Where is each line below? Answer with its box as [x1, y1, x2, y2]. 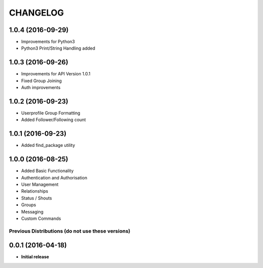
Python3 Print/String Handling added [21, 45, 95, 51]
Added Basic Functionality [21, 168, 74, 174]
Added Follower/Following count [21, 117, 86, 123]
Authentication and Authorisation [21, 175, 88, 180]
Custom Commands [21, 215, 61, 221]
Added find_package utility [21, 143, 75, 148]
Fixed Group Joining [21, 78, 62, 84]
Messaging [21, 209, 44, 214]
